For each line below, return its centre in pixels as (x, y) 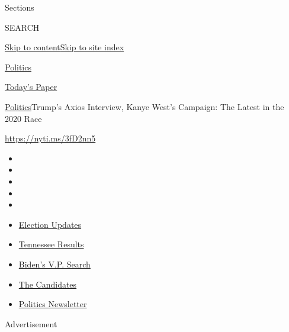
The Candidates (48, 284)
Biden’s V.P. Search (54, 264)
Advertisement (31, 323)
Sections (20, 7)
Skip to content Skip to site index (65, 47)
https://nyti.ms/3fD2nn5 (50, 138)
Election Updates (50, 224)
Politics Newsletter (53, 304)
